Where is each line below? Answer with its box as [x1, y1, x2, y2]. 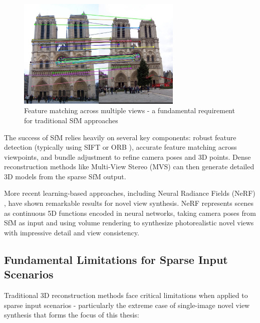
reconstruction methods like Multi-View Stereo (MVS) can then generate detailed [4, 161, 254, 172]
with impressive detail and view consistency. [4, 227, 139, 237]
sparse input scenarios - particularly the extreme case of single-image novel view [4, 299, 250, 310]
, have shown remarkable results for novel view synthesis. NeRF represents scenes [4, 198, 253, 208]
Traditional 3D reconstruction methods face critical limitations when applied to [4, 290, 248, 300]
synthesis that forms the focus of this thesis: [4, 309, 139, 320]
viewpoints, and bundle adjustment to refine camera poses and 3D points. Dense [4, 151, 251, 162]
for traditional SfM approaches [24, 115, 118, 125]
